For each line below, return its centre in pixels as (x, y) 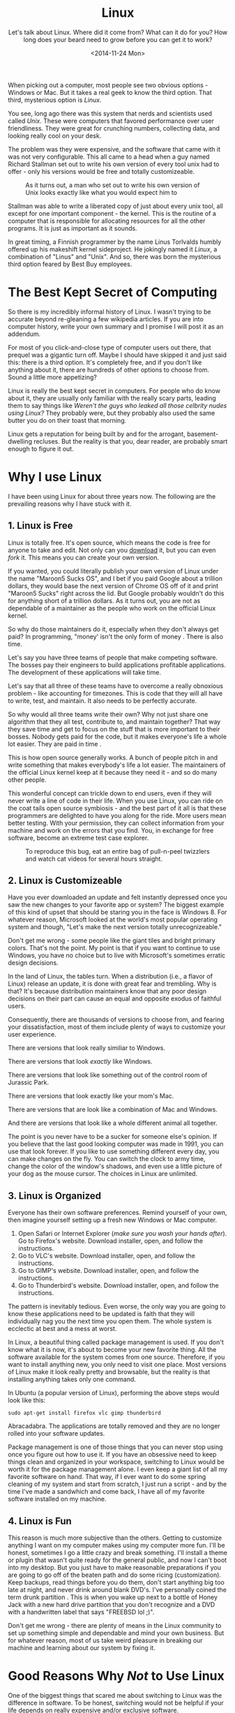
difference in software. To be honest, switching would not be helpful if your (116, 1703)
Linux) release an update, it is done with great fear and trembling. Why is (112, 984)
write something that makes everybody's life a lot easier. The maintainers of (117, 765)
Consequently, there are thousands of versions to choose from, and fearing (116, 1020)
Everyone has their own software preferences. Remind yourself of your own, (117, 1213)
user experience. (32, 1035)
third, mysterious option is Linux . (55, 100)
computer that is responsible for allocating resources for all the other (107, 221)
